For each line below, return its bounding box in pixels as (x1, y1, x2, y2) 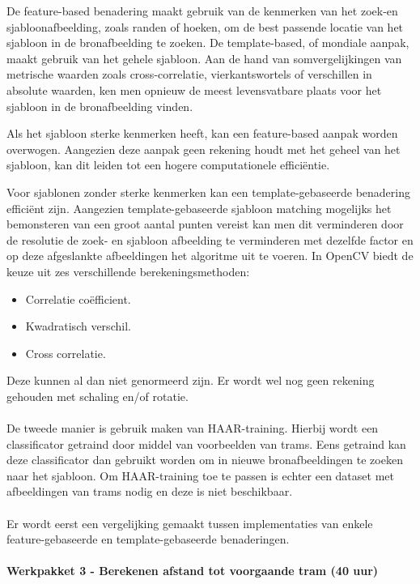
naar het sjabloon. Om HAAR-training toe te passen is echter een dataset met (6, 467, 394, 484)
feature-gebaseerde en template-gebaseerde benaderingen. (6, 531, 290, 548)
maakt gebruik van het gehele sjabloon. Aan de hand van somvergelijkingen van (6, 49, 402, 66)
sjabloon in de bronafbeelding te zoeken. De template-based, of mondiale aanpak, (6, 34, 409, 51)
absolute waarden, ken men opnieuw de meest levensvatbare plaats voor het (6, 81, 382, 98)
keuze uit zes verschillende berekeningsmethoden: (6, 262, 250, 279)
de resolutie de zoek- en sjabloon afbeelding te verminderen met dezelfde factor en (6, 231, 414, 248)
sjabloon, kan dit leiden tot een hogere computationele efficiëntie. (6, 156, 330, 173)
